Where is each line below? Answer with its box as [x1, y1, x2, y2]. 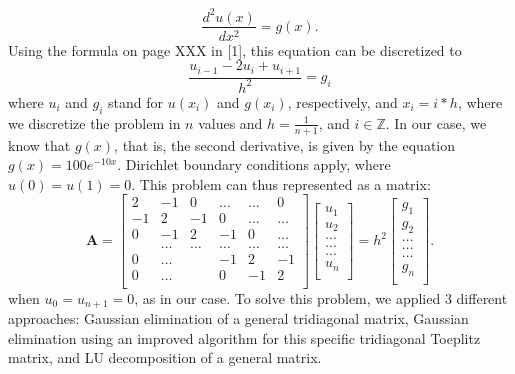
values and [198, 112, 263, 133]
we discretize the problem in [8, 112, 181, 133]
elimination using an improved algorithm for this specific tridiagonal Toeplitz [8, 327, 481, 348]
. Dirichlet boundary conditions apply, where [117, 154, 391, 175]
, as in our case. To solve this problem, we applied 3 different [134, 287, 508, 308]
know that [8, 134, 71, 155]
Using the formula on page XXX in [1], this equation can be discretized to [8, 39, 462, 60]
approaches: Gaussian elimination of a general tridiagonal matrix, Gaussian [8, 308, 469, 329]
